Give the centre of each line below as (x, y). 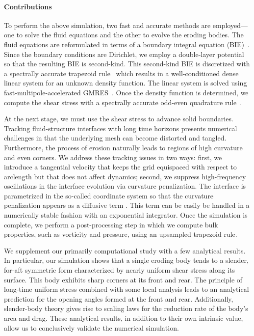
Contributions (28, 6)
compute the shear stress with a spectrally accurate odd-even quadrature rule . (123, 102)
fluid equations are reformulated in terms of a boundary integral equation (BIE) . (127, 44)
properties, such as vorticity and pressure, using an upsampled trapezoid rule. (121, 234)
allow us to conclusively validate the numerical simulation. (91, 327)
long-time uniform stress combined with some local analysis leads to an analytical (127, 289)
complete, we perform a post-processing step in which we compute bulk (111, 224)
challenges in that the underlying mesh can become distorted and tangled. (115, 138)
